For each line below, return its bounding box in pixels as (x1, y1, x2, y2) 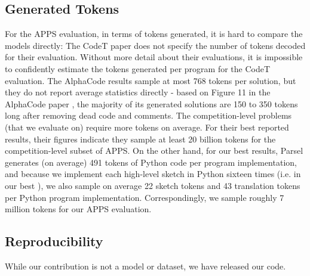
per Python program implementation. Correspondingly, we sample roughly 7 (5, 191, 284, 203)
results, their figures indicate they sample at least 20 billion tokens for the (5, 132, 276, 145)
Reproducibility (5, 232, 103, 250)
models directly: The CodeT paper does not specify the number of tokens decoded (5, 39, 306, 51)
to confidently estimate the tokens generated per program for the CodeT (5, 62, 271, 75)
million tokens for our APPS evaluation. (5, 203, 152, 215)
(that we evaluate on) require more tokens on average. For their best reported (5, 120, 289, 133)
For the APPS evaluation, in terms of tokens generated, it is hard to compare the (5, 27, 303, 40)
